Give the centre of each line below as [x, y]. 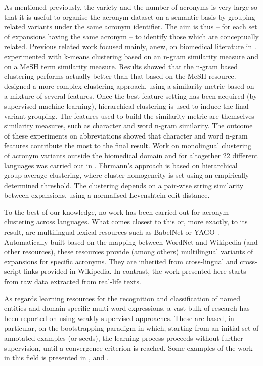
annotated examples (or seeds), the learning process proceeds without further [124, 338]
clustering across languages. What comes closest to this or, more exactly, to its [126, 222]
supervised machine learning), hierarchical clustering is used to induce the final [126, 105]
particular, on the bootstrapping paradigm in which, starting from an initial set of [131, 328]
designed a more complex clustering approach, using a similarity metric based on [129, 86]
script [13, 271]
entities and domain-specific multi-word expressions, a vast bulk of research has [127, 308]
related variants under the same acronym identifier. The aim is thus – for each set [131, 27]
